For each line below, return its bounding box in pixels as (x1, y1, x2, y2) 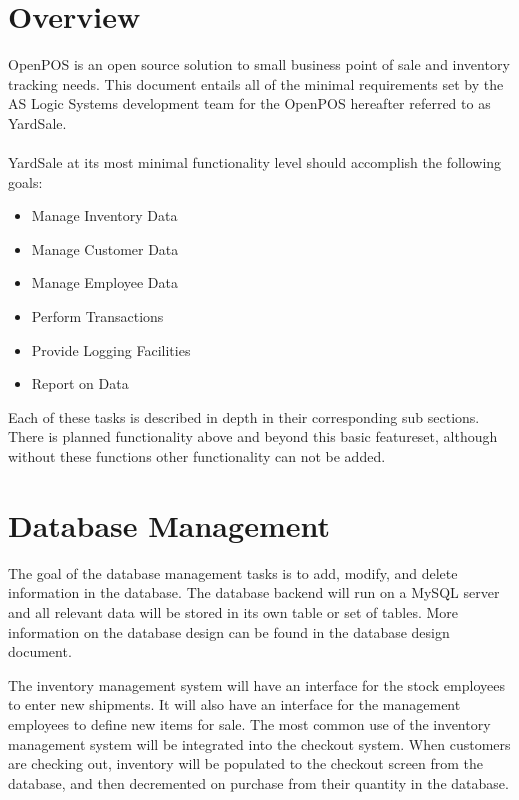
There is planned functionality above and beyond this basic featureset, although (8, 426, 498, 447)
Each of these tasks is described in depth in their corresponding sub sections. (8, 406, 480, 427)
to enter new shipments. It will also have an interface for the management (8, 694, 461, 715)
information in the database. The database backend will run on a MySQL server (8, 582, 500, 603)
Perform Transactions (31, 306, 164, 327)
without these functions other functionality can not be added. (8, 446, 386, 467)
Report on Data (31, 373, 129, 394)
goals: (8, 171, 43, 192)
